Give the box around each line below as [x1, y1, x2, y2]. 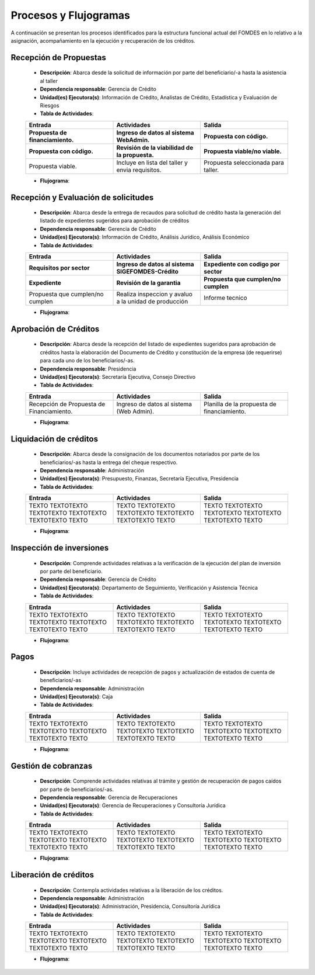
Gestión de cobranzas [10, 760, 93, 771]
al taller [40, 77, 58, 84]
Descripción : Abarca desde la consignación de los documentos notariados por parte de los [40, 451, 260, 458]
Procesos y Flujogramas [10, 9, 131, 22]
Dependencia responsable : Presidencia [40, 365, 136, 372]
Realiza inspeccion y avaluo [116, 290, 192, 298]
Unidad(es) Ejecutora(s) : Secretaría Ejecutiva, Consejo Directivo [40, 374, 195, 381]
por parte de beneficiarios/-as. [40, 786, 114, 793]
